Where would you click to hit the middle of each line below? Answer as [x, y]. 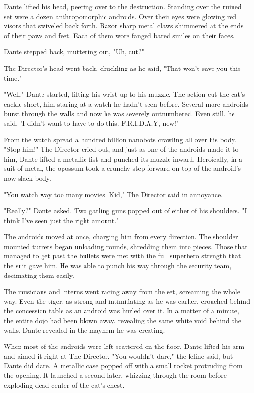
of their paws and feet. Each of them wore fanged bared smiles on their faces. [119, 35]
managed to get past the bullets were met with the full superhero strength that [123, 256]
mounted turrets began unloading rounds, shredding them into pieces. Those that [126, 246]
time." [13, 78]
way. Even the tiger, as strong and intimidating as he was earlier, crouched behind [127, 301]
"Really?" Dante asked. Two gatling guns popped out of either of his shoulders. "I [126, 211]
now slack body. [28, 177]
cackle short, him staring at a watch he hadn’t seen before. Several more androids [126, 104]
